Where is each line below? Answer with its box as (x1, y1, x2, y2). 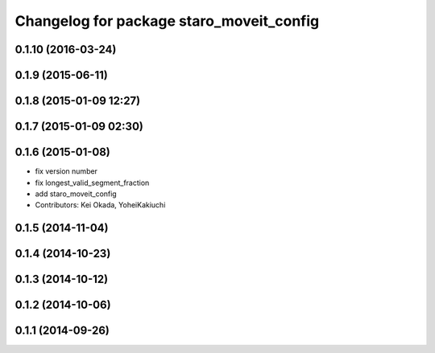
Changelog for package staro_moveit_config (14, 12, 320, 30)
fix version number (35, 166, 98, 176)
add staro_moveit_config (35, 189, 117, 199)
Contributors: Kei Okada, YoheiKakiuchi (35, 200, 166, 210)
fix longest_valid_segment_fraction (35, 178, 150, 187)
